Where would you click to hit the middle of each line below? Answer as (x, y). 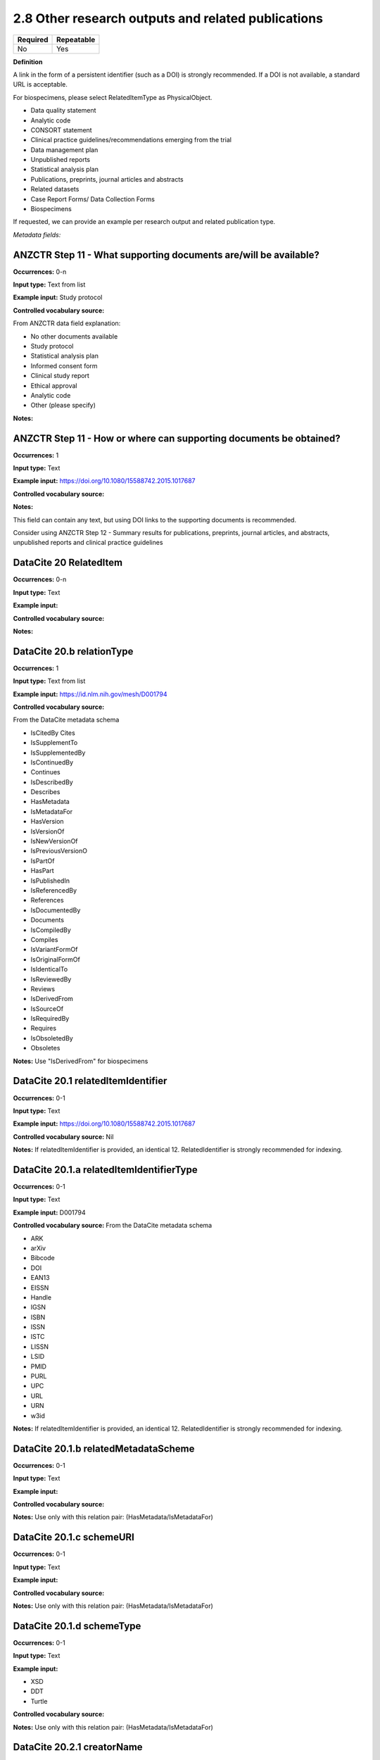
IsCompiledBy (51, 930)
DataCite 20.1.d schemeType (77, 1626)
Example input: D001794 (49, 1212)
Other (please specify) (63, 406)
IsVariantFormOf (54, 950)
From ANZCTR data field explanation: (67, 323)
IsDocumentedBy (56, 910)
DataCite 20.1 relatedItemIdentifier (90, 1081)
